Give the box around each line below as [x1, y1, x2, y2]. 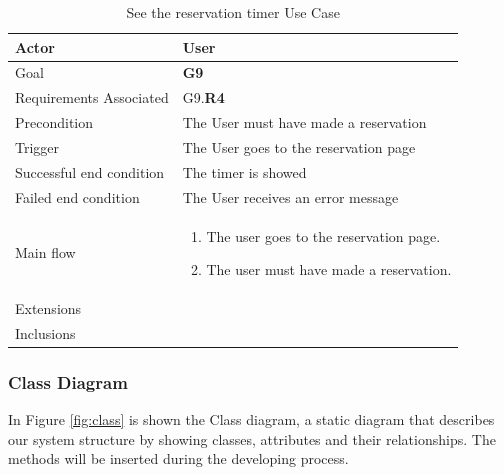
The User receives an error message [182, 186, 399, 207]
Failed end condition [15, 186, 140, 207]
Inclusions [15, 322, 76, 343]
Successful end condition [15, 161, 165, 182]
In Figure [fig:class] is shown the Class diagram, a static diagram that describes [8, 409, 495, 430]
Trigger [15, 136, 60, 157]
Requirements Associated [15, 87, 169, 108]
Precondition [15, 112, 94, 133]
